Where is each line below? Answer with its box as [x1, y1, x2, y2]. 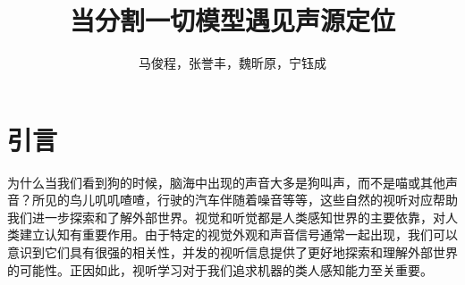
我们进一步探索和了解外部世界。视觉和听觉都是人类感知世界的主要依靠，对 [7, 207, 445, 226]
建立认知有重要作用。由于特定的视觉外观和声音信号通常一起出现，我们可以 [19, 225, 458, 244]
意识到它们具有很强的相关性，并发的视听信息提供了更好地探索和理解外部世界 [7, 243, 458, 262]
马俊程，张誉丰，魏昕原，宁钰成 [139, 54, 326, 72]
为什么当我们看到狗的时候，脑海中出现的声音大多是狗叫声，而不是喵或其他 [7, 172, 445, 191]
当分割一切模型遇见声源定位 [69, 2, 395, 38]
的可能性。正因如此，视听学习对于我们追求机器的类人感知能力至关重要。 [7, 260, 433, 279]
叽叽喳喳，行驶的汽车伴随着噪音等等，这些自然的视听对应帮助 [94, 190, 458, 209]
